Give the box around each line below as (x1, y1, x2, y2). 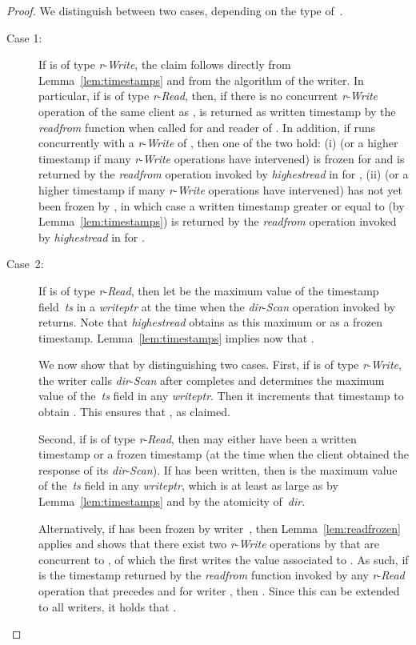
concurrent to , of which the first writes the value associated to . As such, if (38, 551, 409, 567)
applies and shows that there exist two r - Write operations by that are (38, 535, 380, 552)
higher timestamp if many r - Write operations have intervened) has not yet (38, 181, 403, 198)
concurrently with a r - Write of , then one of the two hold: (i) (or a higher (38, 134, 398, 151)
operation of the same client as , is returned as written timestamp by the (38, 102, 396, 119)
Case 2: (6, 255, 44, 272)
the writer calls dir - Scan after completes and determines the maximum (38, 371, 385, 388)
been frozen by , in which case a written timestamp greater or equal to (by (38, 197, 405, 214)
